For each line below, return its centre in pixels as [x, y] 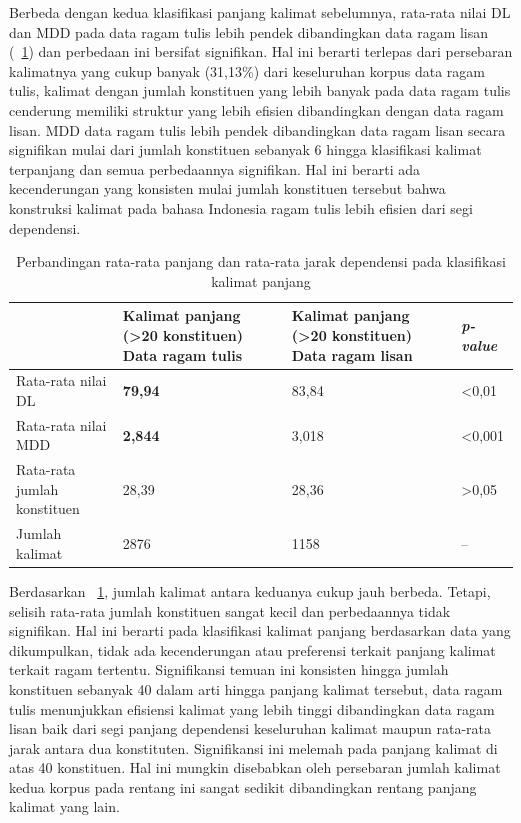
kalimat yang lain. [64, 806]
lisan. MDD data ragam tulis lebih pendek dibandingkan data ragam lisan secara [257, 129]
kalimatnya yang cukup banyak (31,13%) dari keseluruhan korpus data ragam [247, 70]
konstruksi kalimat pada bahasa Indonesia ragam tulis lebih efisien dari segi [241, 207]
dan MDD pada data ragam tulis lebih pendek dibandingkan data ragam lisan [249, 31]
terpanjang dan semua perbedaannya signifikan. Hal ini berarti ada [215, 168]
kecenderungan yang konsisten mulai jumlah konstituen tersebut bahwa [227, 188]
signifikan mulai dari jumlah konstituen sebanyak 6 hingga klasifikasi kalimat [245, 149]
